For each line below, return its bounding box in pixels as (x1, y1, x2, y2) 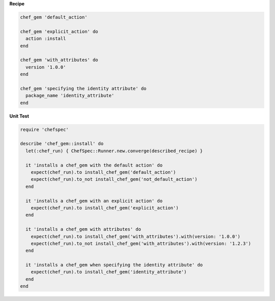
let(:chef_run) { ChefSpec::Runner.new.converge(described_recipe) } (25, 148, 203, 154)
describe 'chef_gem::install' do (20, 141, 104, 147)
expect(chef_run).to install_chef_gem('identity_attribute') (31, 269, 187, 275)
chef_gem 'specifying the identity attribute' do (20, 86, 147, 91)
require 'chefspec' (20, 126, 69, 132)
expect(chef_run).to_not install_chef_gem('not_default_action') (31, 176, 198, 182)
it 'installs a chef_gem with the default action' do (25, 162, 163, 168)
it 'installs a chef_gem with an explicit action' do (25, 198, 163, 204)
